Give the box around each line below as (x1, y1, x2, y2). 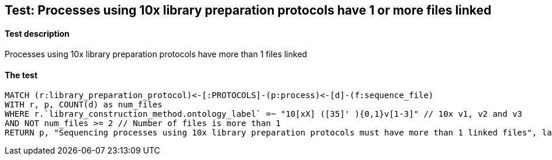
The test (5, 69, 38, 80)
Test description (5, 28, 70, 39)
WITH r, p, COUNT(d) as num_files (5, 100, 163, 110)
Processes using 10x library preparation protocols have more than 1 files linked (5, 49, 308, 60)
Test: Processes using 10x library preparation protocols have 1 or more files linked (5, 3, 492, 18)
